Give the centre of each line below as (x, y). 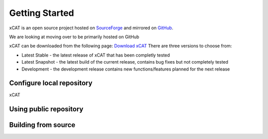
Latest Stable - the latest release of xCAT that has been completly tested (96, 55)
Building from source (42, 125)
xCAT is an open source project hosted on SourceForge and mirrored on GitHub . (91, 28)
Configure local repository (51, 83)
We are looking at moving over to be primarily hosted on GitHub (74, 37)
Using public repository (46, 109)
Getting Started (42, 13)
